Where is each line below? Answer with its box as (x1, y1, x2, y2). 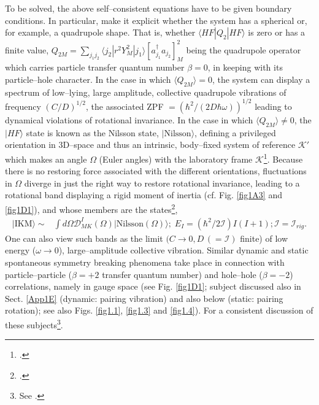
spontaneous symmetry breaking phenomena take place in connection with (5, 255, 285, 268)
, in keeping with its (207, 61, 283, 74)
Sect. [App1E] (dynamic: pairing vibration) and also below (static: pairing (5, 291, 283, 304)
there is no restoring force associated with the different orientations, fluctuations (5, 164, 307, 177)
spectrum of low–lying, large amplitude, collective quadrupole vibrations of (5, 85, 286, 98)
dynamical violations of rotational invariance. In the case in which (5, 113, 253, 126)
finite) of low (240, 231, 288, 244)
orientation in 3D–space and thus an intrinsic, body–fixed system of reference (5, 138, 296, 151)
